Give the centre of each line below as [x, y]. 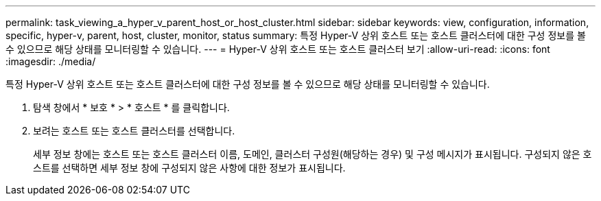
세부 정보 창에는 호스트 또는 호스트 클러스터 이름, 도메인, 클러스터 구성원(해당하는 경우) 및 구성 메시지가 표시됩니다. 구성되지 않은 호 [313, 154]
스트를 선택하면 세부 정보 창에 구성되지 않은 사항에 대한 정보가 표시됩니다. [189, 168]
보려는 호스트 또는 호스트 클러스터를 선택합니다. [134, 131]
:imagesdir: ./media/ [51, 61]
